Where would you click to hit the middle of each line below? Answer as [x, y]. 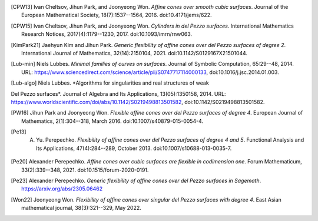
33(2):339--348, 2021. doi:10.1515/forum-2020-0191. [85, 170]
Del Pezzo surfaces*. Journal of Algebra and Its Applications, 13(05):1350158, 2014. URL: [118, 93]
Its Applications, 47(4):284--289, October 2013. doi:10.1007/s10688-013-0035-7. [134, 148]
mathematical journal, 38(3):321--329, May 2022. [81, 208]
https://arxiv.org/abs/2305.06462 [62, 189]
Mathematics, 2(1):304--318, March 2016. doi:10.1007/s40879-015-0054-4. [112, 121]
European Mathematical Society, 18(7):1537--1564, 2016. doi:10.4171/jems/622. [117, 15]
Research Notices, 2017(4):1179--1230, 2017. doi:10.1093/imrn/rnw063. [107, 34]
